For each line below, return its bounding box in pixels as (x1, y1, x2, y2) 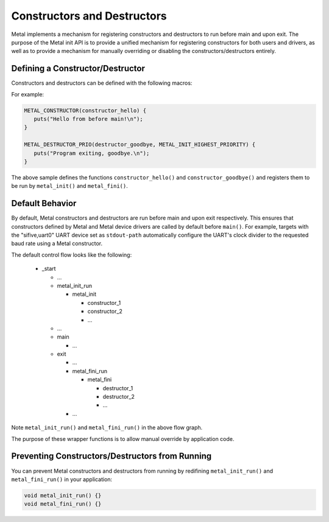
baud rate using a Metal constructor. (11, 240, 103, 247)
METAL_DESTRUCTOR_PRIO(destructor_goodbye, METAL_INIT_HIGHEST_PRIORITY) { (24, 141, 256, 148)
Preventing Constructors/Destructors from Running (11, 451, 212, 462)
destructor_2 (102, 393, 135, 401)
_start (41, 265, 56, 273)
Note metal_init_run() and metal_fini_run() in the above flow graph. (11, 424, 203, 431)
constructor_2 (87, 308, 123, 315)
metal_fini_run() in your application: (11, 476, 113, 483)
